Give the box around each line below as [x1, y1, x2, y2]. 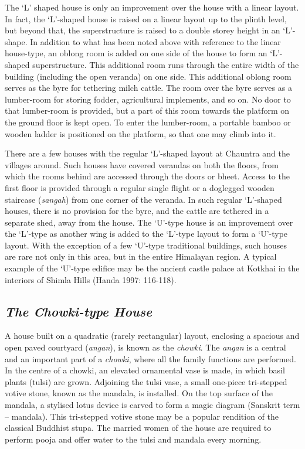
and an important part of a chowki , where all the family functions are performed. [5, 352, 296, 365]
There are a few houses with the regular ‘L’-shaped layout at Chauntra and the [5, 147, 290, 159]
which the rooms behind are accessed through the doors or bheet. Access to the [5, 170, 290, 182]
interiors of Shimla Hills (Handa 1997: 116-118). [5, 273, 177, 285]
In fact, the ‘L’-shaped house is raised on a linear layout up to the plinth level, [5, 12, 287, 25]
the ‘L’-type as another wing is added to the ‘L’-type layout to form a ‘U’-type [5, 227, 288, 240]
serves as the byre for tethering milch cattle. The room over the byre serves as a [5, 81, 292, 94]
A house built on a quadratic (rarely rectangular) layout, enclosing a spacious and [5, 329, 300, 342]
